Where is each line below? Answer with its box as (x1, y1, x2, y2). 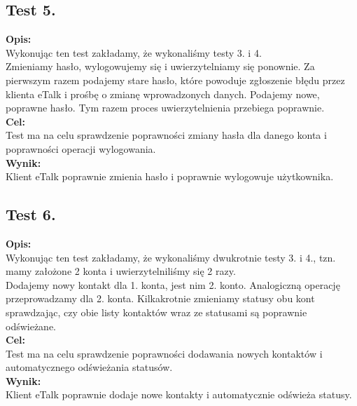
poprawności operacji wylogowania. (6, 141, 156, 156)
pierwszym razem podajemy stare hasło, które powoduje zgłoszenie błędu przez (6, 72, 345, 87)
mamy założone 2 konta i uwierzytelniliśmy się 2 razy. (6, 264, 236, 278)
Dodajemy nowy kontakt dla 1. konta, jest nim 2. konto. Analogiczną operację (6, 277, 340, 292)
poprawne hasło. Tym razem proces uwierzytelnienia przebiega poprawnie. (6, 100, 325, 115)
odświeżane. (6, 318, 57, 333)
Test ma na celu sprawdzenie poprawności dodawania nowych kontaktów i (6, 346, 323, 360)
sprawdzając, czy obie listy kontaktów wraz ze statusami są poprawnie (6, 304, 307, 319)
